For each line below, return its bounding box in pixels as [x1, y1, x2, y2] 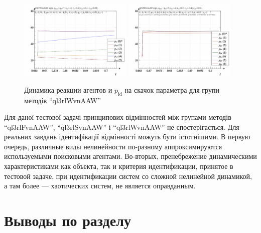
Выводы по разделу [4, 210, 131, 230]
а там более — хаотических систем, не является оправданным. [4, 180, 196, 191]
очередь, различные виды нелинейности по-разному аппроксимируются [4, 141, 222, 151]
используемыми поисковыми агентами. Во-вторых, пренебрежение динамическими [4, 151, 257, 161]
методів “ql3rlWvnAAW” [24, 95, 101, 105]
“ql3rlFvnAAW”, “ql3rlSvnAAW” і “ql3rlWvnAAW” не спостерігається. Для [4, 121, 239, 132]
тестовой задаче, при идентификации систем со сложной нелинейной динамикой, [4, 170, 252, 181]
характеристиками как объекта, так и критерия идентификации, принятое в [4, 161, 233, 171]
